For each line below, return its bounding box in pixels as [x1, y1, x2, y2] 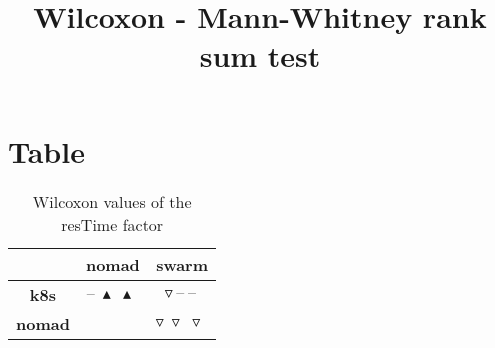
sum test [199, 35, 321, 76]
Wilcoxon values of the [32, 189, 192, 213]
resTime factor [61, 212, 164, 236]
